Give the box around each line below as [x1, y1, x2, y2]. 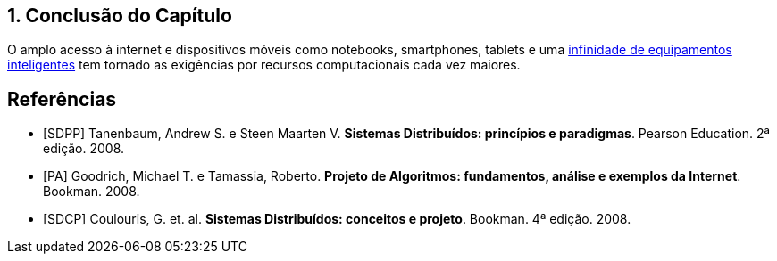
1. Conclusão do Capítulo [7, 4, 232, 27]
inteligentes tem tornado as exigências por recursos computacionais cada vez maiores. [7, 57, 521, 73]
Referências [7, 87, 117, 110]
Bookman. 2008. [43, 184, 140, 200]
